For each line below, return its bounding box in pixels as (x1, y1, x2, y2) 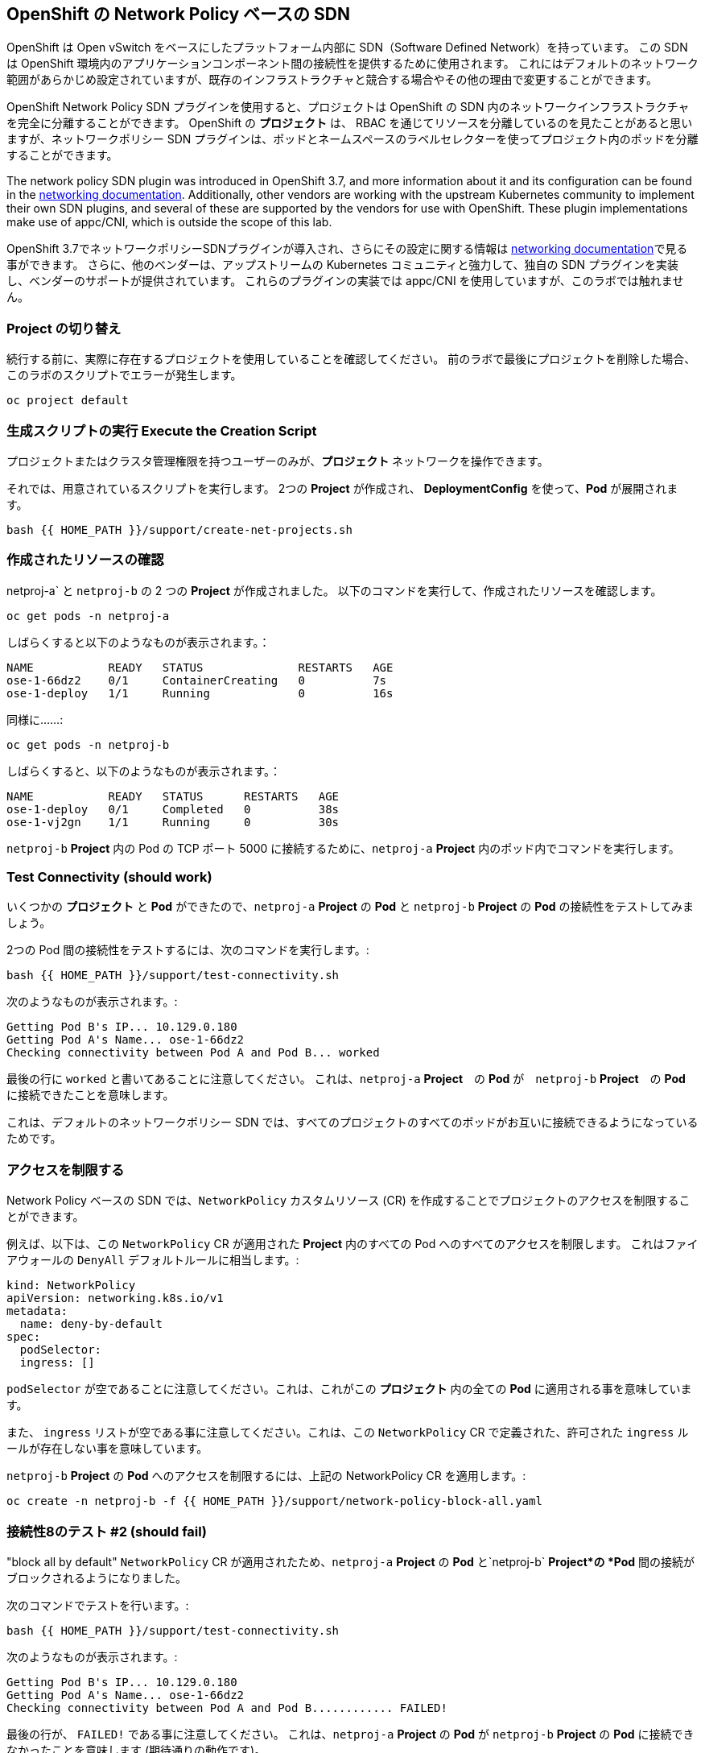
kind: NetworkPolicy (6, 1279, 136, 1292)
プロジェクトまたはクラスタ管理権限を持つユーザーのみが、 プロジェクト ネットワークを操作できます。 (6, 453, 549, 468)
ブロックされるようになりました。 (6, 1570, 187, 1585)
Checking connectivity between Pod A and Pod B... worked (6, 1046, 380, 1060)
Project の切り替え (6, 320, 122, 337)
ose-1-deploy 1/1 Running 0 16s (6, 686, 394, 700)
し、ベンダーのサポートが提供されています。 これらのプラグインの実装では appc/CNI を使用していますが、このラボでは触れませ (6, 274, 684, 288)
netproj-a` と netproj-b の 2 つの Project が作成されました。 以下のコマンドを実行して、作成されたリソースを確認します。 (6, 583, 662, 597)
